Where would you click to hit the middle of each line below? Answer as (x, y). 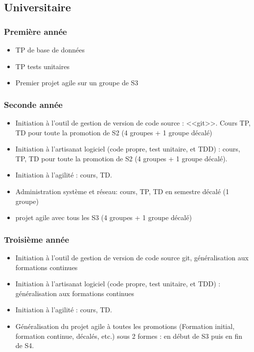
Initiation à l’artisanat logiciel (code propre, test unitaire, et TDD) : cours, (128, 149)
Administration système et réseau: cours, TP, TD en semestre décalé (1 (122, 191)
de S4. (25, 345)
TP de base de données (50, 50)
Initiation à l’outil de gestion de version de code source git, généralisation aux (132, 257)
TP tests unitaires (42, 66)
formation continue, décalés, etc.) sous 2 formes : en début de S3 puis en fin (129, 336)
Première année (35, 31)
